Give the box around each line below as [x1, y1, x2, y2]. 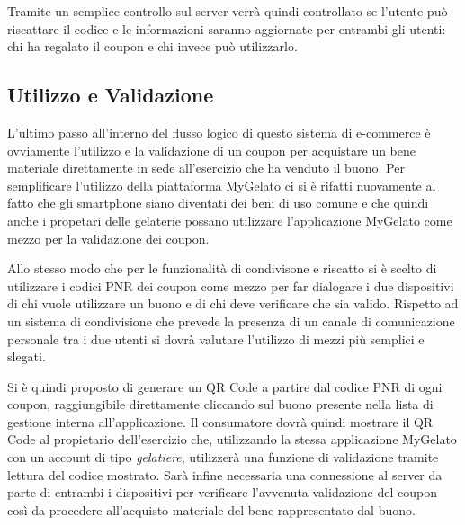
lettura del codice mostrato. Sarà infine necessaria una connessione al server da [7, 465, 443, 484]
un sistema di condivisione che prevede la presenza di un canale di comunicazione [7, 311, 455, 330]
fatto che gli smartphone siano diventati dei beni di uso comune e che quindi [7, 193, 429, 212]
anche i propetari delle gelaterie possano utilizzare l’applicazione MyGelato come [7, 210, 452, 229]
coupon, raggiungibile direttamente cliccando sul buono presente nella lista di [7, 395, 434, 414]
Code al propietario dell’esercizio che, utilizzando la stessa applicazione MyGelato [7, 430, 457, 449]
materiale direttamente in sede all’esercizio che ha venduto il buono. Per [7, 158, 405, 177]
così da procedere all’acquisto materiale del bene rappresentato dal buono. [7, 500, 416, 519]
